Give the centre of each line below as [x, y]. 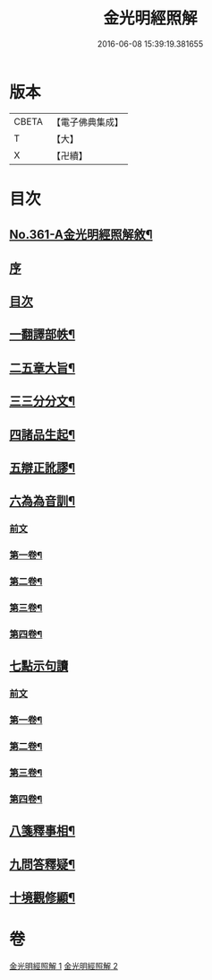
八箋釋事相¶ [42, 831]
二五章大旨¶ [42, 367]
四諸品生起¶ [42, 435]
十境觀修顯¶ [42, 898]
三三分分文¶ [42, 402]
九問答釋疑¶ [42, 864]
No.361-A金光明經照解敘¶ [81, 235]
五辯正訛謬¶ [42, 468]
